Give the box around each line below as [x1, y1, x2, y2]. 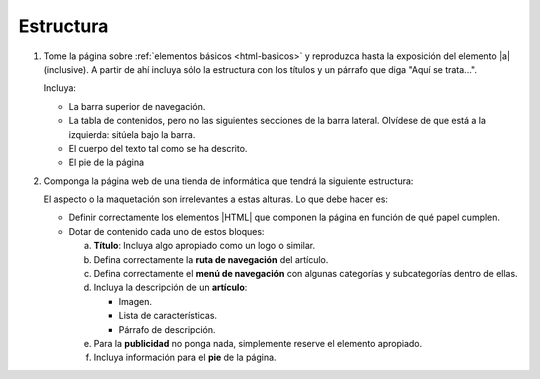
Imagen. [118, 295, 152, 307]
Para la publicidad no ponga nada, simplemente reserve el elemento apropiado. [93, 337, 423, 349]
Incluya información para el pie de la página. [93, 351, 277, 364]
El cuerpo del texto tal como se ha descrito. [68, 142, 248, 154]
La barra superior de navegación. [68, 100, 206, 112]
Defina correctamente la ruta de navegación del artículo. [93, 253, 329, 265]
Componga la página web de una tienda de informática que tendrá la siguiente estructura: [43, 175, 414, 187]
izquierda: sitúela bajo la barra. [68, 128, 196, 140]
